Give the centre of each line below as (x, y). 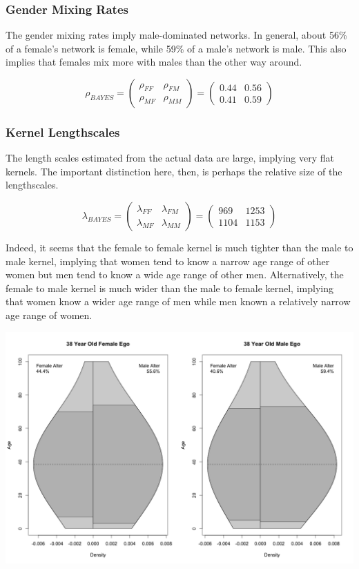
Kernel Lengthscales (63, 132)
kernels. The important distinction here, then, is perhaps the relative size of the (174, 171)
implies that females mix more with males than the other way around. (154, 62)
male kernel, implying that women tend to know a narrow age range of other (168, 261)
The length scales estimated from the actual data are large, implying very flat (170, 158)
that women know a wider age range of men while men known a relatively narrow (178, 301)
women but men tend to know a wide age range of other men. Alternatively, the (175, 274)
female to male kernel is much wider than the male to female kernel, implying (169, 288)
